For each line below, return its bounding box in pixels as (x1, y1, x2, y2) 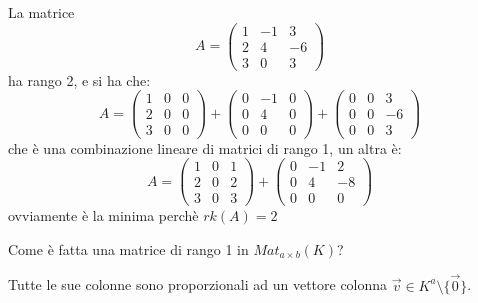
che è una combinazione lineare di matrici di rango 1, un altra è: (8, 137, 402, 158)
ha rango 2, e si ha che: (8, 69, 151, 90)
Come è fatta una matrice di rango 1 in (8, 238, 249, 259)
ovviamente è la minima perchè (8, 205, 199, 226)
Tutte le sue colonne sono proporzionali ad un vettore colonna (8, 274, 388, 295)
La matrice (8, 2, 75, 22)
